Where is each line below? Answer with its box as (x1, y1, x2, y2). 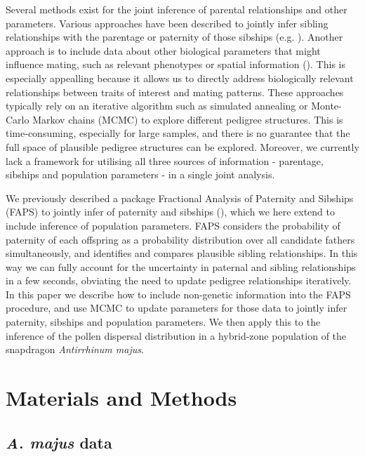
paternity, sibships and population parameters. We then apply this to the (6, 314, 321, 329)
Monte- (311, 98, 342, 113)
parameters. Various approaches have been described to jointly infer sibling (6, 15, 328, 30)
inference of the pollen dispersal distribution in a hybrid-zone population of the (6, 328, 347, 343)
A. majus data (6, 431, 112, 453)
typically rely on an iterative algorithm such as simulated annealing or (6, 98, 308, 113)
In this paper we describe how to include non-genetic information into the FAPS (6, 286, 351, 301)
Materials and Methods (6, 383, 237, 412)
